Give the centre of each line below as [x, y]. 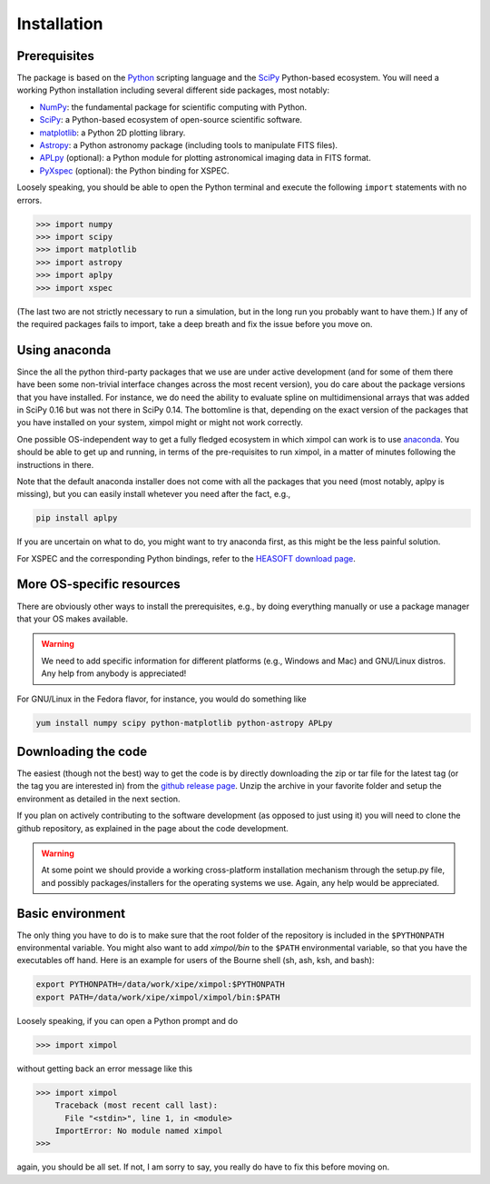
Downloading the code [82, 751]
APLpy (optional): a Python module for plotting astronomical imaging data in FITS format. [205, 158]
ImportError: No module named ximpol [139, 1130]
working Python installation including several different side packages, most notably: [173, 90]
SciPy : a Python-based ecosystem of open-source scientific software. [171, 120]
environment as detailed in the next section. [98, 799]
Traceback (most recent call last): [136, 1105]
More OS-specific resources [98, 585]
